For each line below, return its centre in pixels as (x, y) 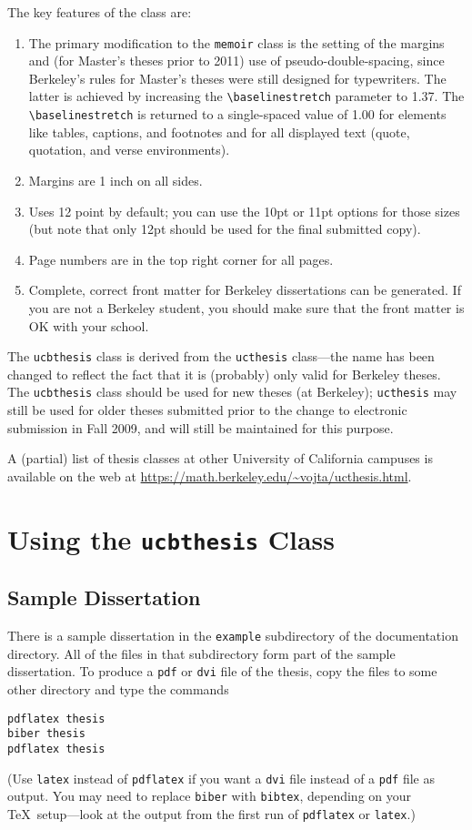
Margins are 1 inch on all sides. (115, 180)
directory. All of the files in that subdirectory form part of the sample (201, 653)
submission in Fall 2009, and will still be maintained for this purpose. (201, 427)
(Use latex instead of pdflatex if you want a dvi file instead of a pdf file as (221, 778)
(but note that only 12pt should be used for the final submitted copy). (225, 229)
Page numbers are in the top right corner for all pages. (181, 259)
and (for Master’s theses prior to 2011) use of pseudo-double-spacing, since (236, 61)
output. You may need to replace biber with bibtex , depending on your (210, 796)
